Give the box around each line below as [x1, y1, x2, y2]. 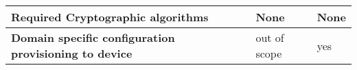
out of [255, 30, 284, 45]
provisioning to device [11, 45, 133, 61]
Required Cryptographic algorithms [11, 9, 209, 25]
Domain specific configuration [11, 30, 175, 45]
